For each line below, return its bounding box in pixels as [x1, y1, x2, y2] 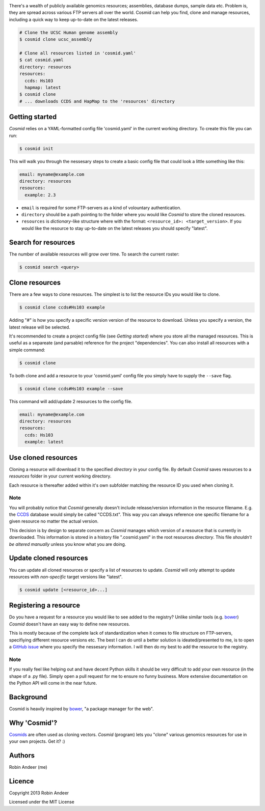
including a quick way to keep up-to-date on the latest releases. [9, 16, 138, 22]
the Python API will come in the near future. [9, 680, 97, 686]
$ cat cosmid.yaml [19, 57, 64, 63]
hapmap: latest [25, 84, 61, 90]
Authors [9, 751, 35, 759]
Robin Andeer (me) [9, 764, 48, 770]
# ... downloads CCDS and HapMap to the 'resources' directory [19, 98, 175, 104]
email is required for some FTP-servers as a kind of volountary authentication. [21, 204, 182, 211]
